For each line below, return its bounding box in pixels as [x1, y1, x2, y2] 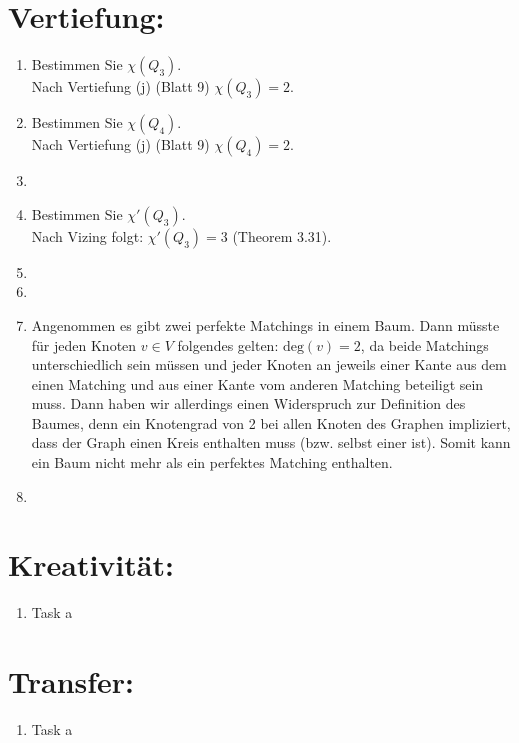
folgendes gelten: [177, 334, 279, 355]
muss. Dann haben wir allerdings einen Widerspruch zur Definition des [31, 393, 466, 414]
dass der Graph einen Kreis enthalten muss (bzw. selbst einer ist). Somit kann [31, 432, 511, 453]
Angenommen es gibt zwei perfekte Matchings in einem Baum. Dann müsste [31, 314, 500, 335]
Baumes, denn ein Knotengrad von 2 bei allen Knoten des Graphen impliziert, [31, 412, 511, 433]
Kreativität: [8, 544, 174, 585]
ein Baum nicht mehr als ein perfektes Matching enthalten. [31, 452, 393, 473]
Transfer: [8, 661, 135, 702]
